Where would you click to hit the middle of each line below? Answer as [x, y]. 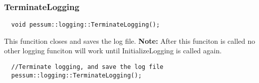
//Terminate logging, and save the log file [87, 67]
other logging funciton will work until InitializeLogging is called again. [113, 51]
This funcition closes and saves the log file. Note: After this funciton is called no [130, 40]
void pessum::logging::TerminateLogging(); [85, 25]
